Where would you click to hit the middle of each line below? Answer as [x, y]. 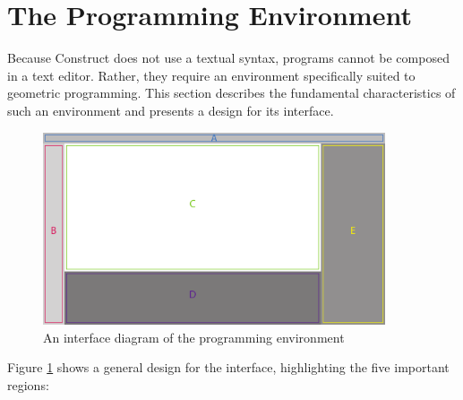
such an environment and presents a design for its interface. [171, 110]
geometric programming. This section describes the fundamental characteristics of [231, 93]
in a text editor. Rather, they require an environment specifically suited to [211, 75]
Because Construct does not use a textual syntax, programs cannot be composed [228, 58]
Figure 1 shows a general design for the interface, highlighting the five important [228, 367]
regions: [28, 384]
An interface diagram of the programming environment [194, 337]
